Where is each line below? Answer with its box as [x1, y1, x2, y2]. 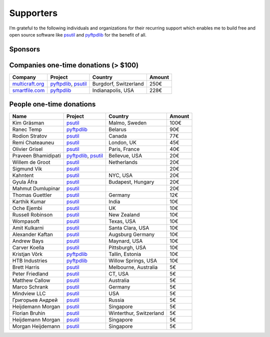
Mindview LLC [12, 290, 46, 297]
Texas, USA [108, 218, 136, 225]
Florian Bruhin [12, 310, 45, 317]
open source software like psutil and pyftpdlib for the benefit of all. [9, 31, 147, 37]
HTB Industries [12, 257, 47, 264]
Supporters [9, 7, 57, 18]
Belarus [108, 126, 127, 133]
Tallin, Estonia [108, 250, 141, 257]
